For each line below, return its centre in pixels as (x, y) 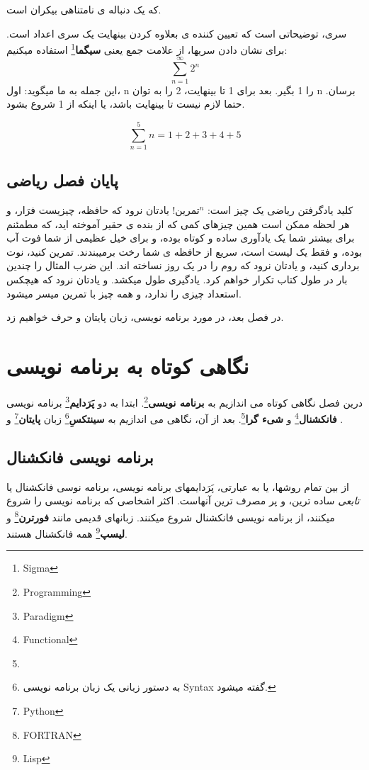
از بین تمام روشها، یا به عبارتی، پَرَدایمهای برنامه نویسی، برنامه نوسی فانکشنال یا (178, 486)
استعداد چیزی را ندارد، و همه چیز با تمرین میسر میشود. (124, 293)
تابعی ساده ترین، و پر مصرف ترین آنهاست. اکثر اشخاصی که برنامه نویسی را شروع (183, 500)
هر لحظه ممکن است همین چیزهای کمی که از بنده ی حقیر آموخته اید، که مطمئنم (178, 223)
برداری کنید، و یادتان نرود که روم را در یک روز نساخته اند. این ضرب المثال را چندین (183, 265)
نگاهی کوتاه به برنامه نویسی (128, 366)
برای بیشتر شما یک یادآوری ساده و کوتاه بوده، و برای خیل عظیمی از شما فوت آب (181, 238)
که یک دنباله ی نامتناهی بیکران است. (84, 9)
